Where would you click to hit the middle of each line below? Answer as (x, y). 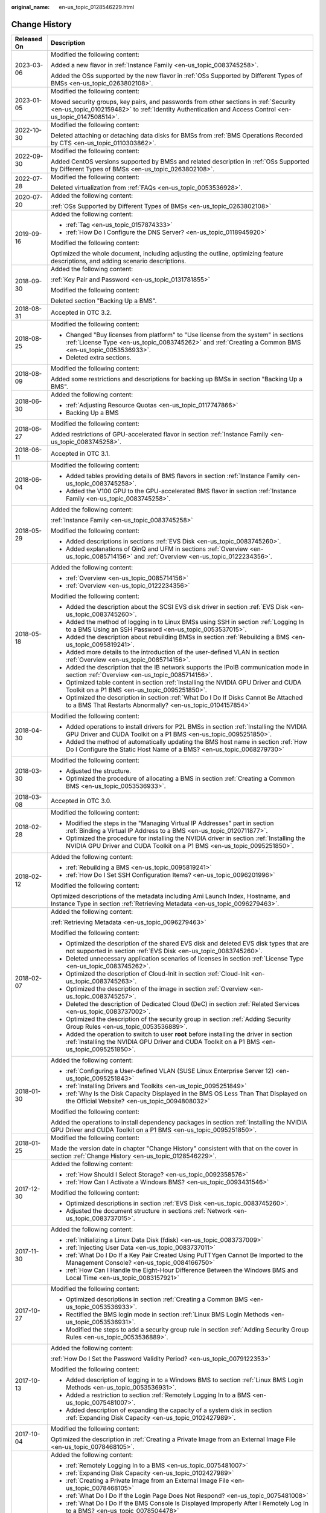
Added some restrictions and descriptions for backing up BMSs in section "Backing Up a (177, 379)
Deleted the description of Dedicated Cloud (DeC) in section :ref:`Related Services (183, 1003)
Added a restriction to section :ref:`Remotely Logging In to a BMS (158, 1395)
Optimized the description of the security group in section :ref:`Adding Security (178, 1019)
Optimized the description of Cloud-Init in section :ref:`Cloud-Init (158, 973)
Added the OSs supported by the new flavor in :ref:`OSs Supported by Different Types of (177, 76)
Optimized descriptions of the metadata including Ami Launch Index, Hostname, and (170, 896)
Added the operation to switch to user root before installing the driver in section (179, 1034)
